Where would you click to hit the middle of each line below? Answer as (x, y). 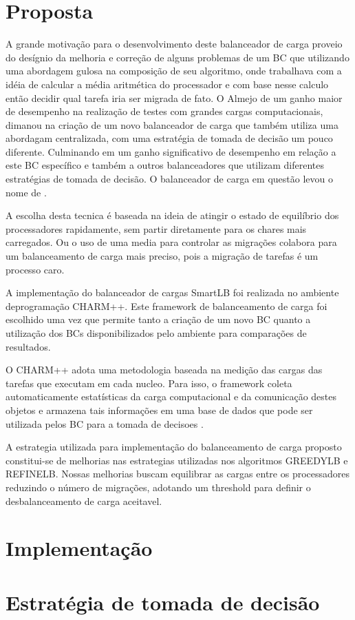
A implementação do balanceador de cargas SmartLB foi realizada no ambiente (172, 292)
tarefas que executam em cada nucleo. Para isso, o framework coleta (149, 383)
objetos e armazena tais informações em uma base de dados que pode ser (159, 410)
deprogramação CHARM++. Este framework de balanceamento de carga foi (166, 306)
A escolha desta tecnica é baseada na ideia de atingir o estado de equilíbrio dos (172, 215)
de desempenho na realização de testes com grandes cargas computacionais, (164, 111)
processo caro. (35, 269)
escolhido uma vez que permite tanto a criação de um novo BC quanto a (158, 319)
